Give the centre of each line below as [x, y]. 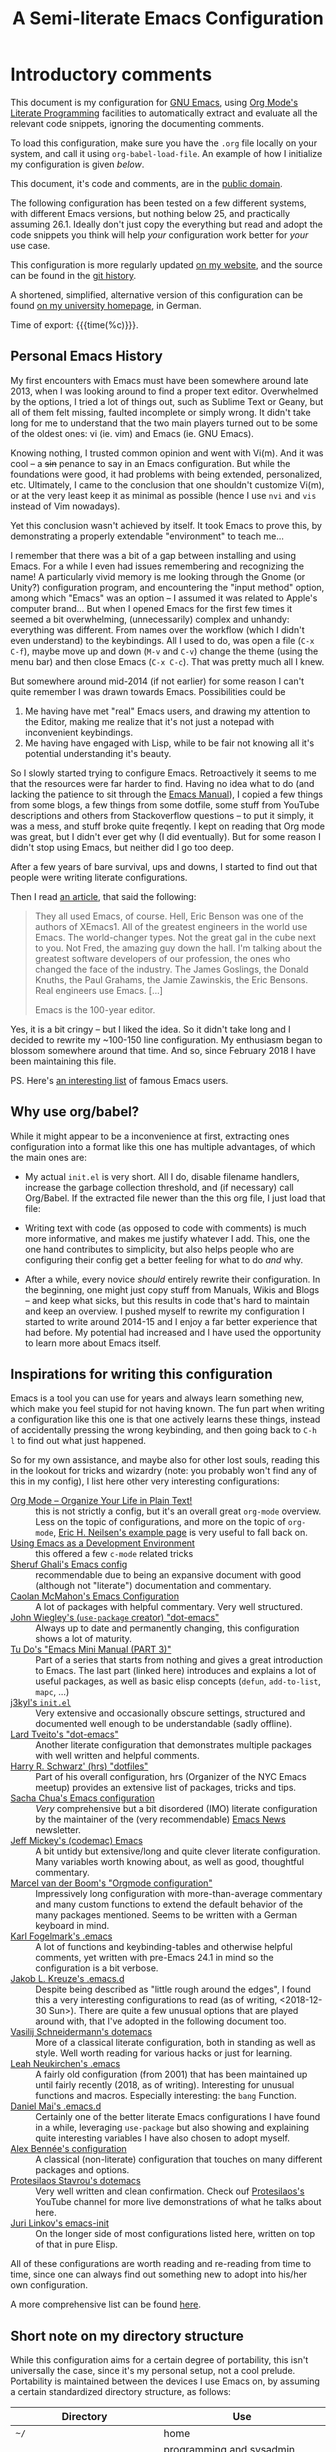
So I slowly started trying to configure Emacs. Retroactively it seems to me [163, 773]
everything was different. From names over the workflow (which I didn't [157, 629]
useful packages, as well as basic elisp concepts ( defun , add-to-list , [178, 1681]
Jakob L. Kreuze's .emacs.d [67, 1979]
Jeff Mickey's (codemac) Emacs [76, 1841]
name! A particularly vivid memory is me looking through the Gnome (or [158, 576]
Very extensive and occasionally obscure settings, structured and [170, 1713]
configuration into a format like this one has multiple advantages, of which [163, 1146]
